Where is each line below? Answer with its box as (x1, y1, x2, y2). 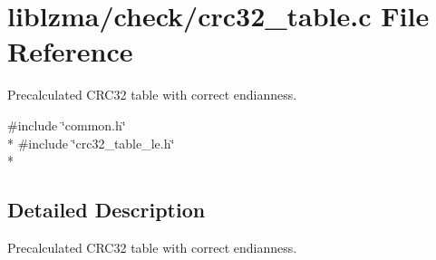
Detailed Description (7, 196, 206, 224)
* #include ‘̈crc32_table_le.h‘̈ (7, 133, 175, 152)
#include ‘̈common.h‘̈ (7, 115, 126, 134)
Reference (7, 33, 133, 70)
